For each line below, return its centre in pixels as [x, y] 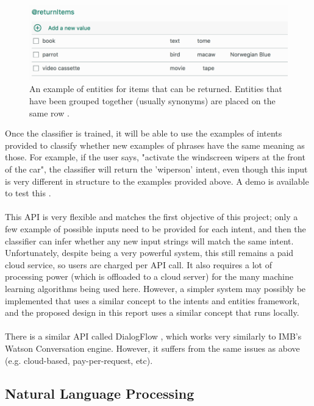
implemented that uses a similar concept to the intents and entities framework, [152, 300]
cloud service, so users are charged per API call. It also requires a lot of [138, 264]
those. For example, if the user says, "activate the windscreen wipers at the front [155, 157]
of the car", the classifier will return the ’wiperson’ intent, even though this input [156, 169]
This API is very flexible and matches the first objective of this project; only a [152, 217]
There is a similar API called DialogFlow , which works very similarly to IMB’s [153, 336]
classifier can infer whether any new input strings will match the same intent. [149, 240]
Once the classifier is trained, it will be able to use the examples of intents [144, 133]
